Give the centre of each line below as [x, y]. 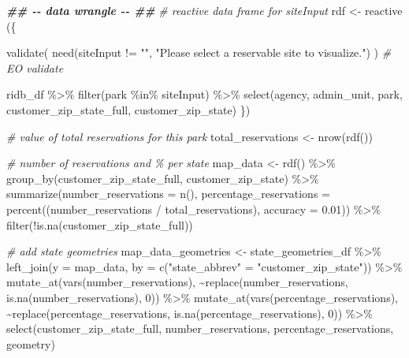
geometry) [31, 343]
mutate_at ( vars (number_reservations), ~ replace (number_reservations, [177, 282]
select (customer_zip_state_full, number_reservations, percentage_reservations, [200, 328]
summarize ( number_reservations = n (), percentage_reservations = [168, 194]
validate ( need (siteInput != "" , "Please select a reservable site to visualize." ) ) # [199, 52]
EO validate [35, 67]
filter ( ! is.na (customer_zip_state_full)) [100, 224]
